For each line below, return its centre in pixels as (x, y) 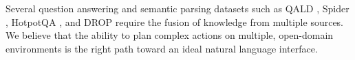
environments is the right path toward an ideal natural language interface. (162, 48)
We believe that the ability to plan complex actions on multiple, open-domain (170, 35)
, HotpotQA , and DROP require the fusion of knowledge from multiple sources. (175, 21)
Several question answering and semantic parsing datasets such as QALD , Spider (177, 8)
